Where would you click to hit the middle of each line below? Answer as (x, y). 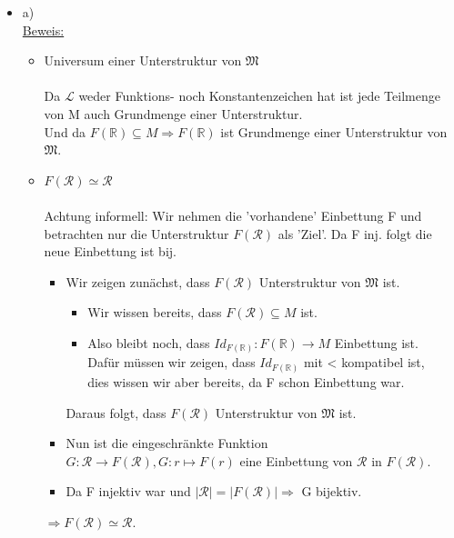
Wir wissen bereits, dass (155, 312)
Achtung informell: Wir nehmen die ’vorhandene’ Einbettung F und (233, 215)
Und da (65, 131)
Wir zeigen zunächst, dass (138, 281)
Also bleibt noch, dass (149, 342)
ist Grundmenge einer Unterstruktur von (334, 131)
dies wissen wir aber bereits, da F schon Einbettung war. (246, 381)
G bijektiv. (332, 491)
